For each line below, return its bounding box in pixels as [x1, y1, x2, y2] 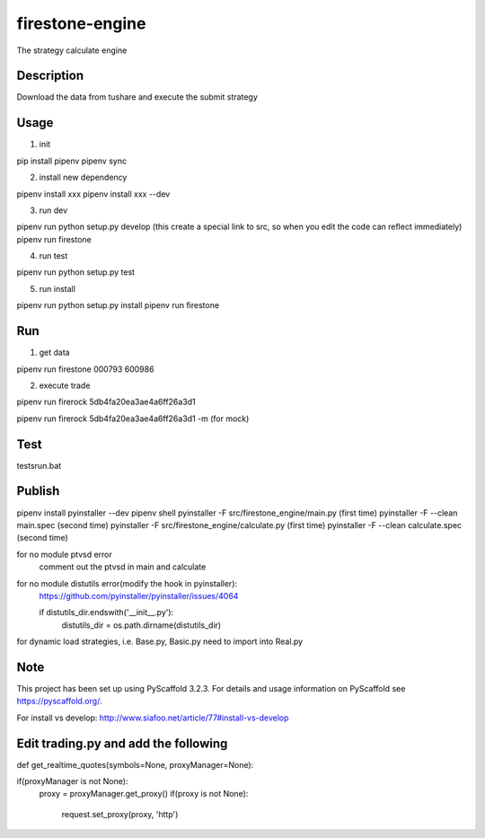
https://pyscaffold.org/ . [16, 696, 102, 707]
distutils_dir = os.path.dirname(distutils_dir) [61, 620, 222, 631]
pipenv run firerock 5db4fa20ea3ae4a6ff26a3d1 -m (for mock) [16, 413, 250, 424]
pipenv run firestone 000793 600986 [16, 364, 154, 375]
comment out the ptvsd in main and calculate [39, 561, 207, 572]
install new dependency [39, 172, 128, 183]
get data [39, 347, 71, 358]
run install [39, 283, 76, 294]
